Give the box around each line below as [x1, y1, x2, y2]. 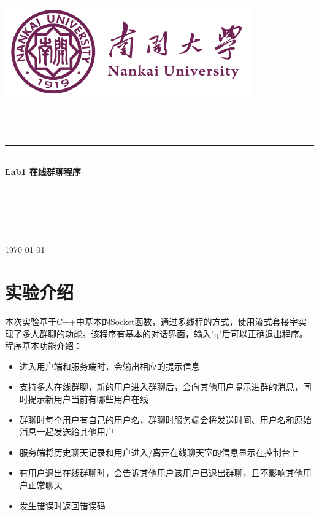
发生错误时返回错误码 [19, 499, 106, 512]
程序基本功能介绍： [5, 339, 82, 352]
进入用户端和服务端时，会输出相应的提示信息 [19, 359, 200, 372]
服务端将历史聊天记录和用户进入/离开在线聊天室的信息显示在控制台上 [19, 445, 299, 458]
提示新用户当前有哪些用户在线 [28, 393, 148, 405]
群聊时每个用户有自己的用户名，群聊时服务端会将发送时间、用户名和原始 [19, 413, 312, 426]
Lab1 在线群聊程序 [5, 165, 81, 178]
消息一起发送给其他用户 [19, 425, 114, 438]
